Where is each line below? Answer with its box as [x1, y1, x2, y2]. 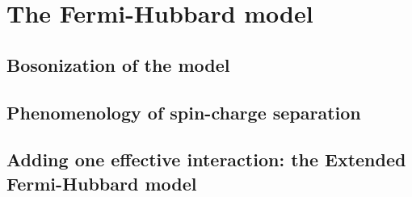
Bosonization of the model [6, 52, 230, 77]
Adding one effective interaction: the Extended [6, 147, 406, 172]
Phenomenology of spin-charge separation [6, 99, 361, 124]
